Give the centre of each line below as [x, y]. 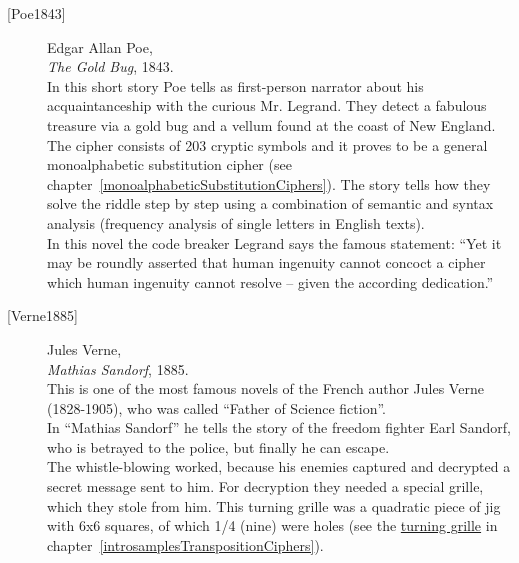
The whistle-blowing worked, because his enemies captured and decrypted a [279, 466]
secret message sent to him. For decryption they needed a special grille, [265, 486]
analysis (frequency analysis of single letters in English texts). [236, 222]
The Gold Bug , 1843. [110, 66]
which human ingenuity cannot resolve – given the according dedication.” [270, 281]
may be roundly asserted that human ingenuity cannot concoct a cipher [266, 262]
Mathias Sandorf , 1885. [118, 368]
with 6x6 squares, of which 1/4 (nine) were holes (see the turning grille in [272, 525]
